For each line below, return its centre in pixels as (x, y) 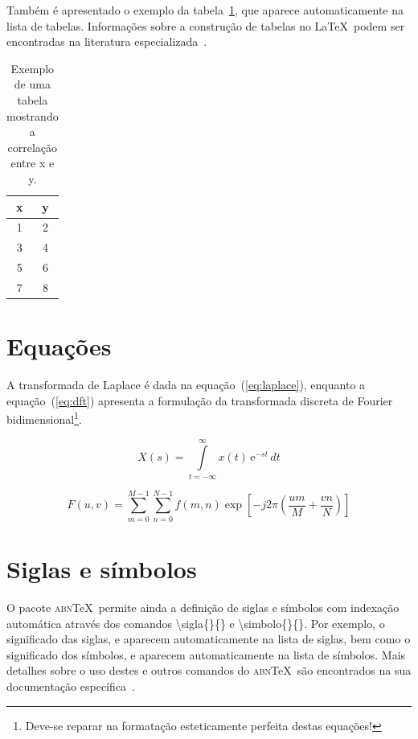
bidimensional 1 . (44, 418)
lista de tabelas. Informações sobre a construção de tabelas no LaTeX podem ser (206, 25)
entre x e (33, 163)
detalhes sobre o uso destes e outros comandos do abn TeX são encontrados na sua (209, 670)
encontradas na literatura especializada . (107, 41)
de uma (32, 84)
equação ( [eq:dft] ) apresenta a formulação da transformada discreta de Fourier (200, 400)
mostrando (33, 115)
